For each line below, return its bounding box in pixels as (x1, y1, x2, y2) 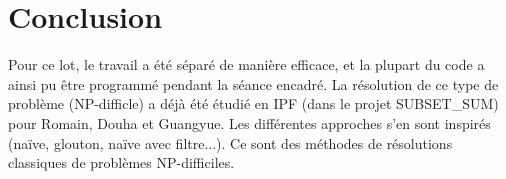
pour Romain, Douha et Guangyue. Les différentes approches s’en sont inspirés (8, 112, 491, 133)
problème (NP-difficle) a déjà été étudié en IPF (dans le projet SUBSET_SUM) (8, 93, 499, 114)
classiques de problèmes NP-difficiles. (8, 152, 235, 173)
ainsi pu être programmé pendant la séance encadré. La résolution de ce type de (8, 73, 499, 94)
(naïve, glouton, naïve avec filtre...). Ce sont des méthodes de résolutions (8, 132, 453, 153)
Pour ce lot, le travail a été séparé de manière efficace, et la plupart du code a (8, 54, 485, 75)
